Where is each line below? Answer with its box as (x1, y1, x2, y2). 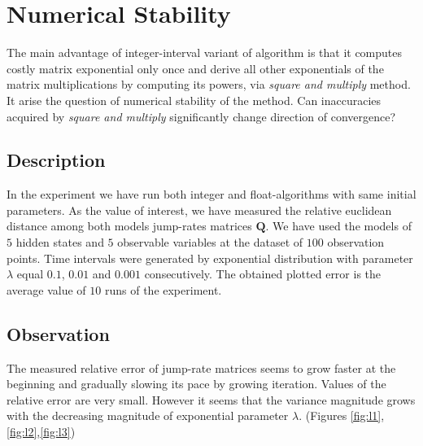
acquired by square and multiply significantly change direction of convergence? (7, 107, 396, 125)
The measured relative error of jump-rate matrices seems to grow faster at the (7, 359, 396, 376)
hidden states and (15, 234, 104, 251)
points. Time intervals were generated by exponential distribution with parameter (7, 249, 413, 266)
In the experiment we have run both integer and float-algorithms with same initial (7, 186, 416, 203)
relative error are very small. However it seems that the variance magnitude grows (7, 391, 416, 408)
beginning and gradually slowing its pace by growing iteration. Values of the (7, 375, 386, 392)
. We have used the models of (265, 217, 412, 234)
